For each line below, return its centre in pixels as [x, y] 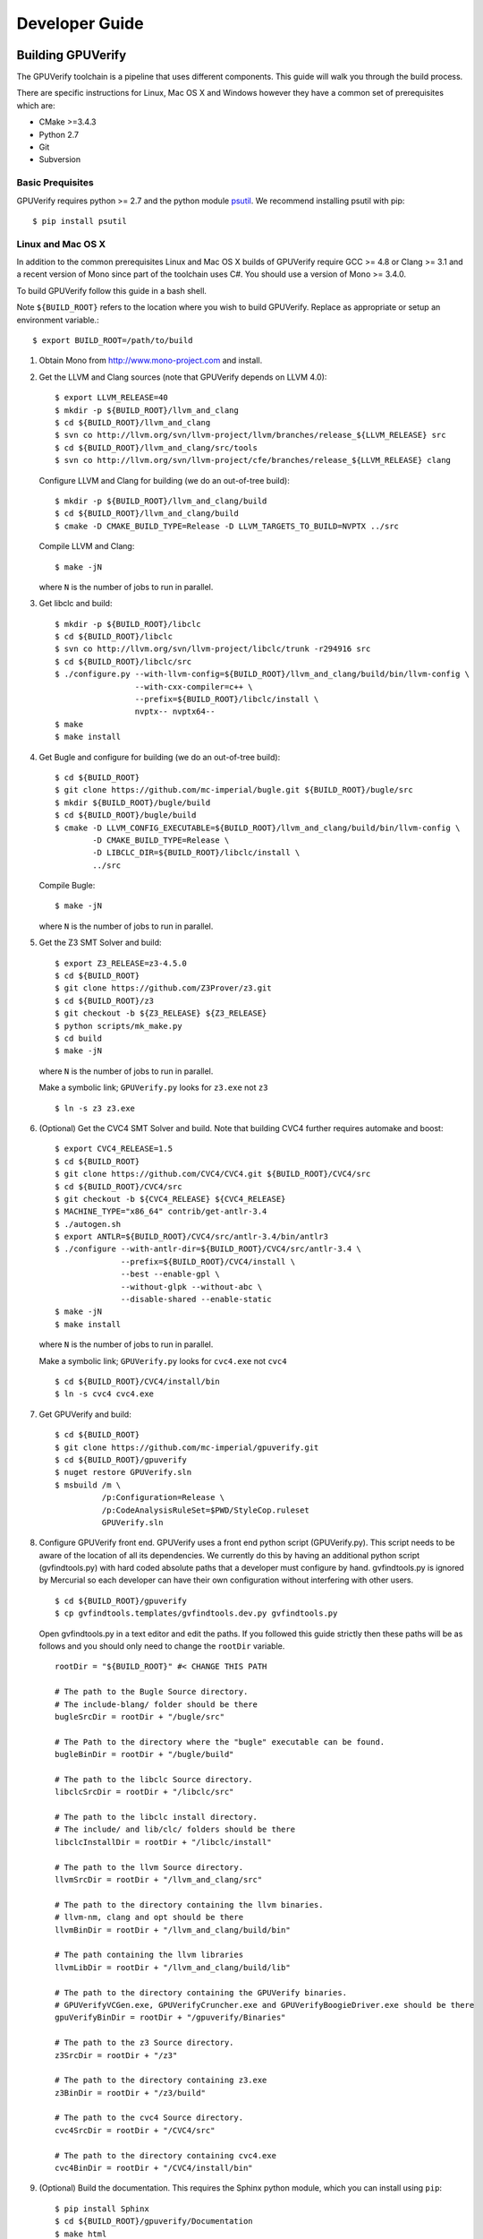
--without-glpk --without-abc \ [192, 1287]
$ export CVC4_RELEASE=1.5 [114, 1149]
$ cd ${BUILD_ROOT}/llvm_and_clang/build [147, 514]
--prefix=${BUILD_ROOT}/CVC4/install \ [208, 1261]
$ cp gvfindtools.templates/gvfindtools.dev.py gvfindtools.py [196, 1613]
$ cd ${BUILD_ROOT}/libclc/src [123, 661]
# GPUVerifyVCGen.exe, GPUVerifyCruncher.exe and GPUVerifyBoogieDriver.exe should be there [265, 2005]
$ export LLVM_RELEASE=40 [112, 398]
